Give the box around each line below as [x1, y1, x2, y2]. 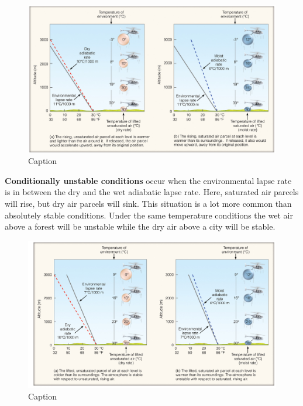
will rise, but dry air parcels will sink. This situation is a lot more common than [5, 197, 292, 209]
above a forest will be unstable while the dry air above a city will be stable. [5, 220, 276, 233]
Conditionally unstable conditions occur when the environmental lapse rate [5, 174, 292, 186]
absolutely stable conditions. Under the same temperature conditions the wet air [5, 209, 293, 221]
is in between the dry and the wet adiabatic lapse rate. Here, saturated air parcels [5, 186, 299, 198]
